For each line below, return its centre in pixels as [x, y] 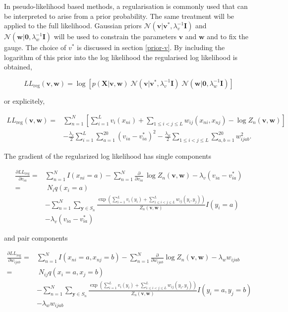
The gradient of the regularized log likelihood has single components [108, 156]
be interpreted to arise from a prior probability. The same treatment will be [119, 16]
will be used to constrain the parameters [115, 36]
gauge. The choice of [35, 47]
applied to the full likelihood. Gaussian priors [73, 26]
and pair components [36, 237]
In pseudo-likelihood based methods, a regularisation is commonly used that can [126, 6]
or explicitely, [25, 100]
